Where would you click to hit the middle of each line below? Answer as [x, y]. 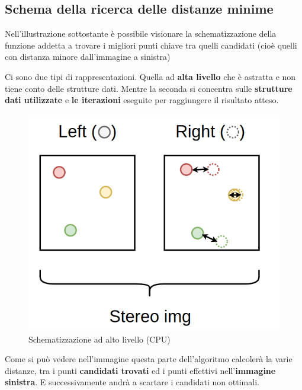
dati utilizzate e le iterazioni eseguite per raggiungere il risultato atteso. [142, 100]
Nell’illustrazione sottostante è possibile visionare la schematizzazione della [141, 33]
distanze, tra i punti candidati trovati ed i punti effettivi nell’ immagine [140, 370]
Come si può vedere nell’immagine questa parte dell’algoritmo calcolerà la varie [149, 359]
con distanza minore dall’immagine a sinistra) [88, 57]
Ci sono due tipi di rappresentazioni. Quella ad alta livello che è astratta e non [150, 76]
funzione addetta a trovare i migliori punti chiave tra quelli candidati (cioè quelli [151, 45]
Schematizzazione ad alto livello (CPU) [99, 339]
